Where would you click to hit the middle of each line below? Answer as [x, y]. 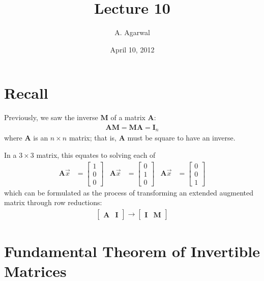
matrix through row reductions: [53, 202]
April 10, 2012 [132, 49]
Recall [26, 93]
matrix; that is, [93, 138]
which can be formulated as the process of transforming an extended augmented [129, 192]
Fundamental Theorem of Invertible [132, 251]
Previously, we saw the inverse [51, 117]
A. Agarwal [132, 32]
